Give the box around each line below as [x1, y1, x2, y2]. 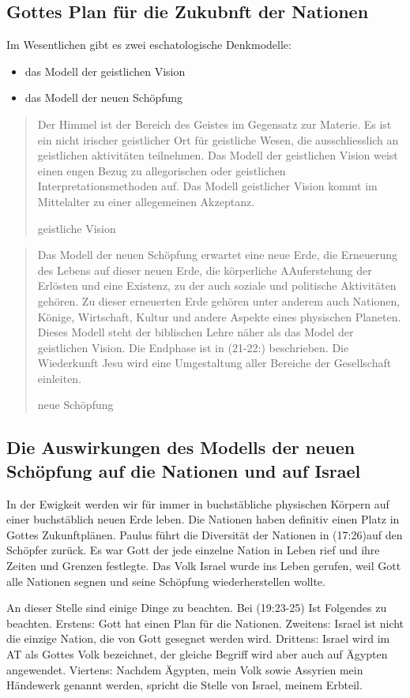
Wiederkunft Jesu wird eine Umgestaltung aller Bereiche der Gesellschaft [37, 355, 392, 371]
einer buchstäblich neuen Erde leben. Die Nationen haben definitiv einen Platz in [6, 511, 400, 527]
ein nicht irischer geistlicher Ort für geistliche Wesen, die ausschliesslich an [37, 131, 399, 148]
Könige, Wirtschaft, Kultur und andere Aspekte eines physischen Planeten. [37, 308, 401, 325]
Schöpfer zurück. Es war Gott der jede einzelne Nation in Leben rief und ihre [6, 542, 380, 558]
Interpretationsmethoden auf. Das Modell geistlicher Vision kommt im [37, 178, 378, 194]
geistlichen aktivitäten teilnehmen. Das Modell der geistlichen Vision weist [37, 147, 398, 163]
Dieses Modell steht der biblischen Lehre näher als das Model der [37, 324, 354, 340]
